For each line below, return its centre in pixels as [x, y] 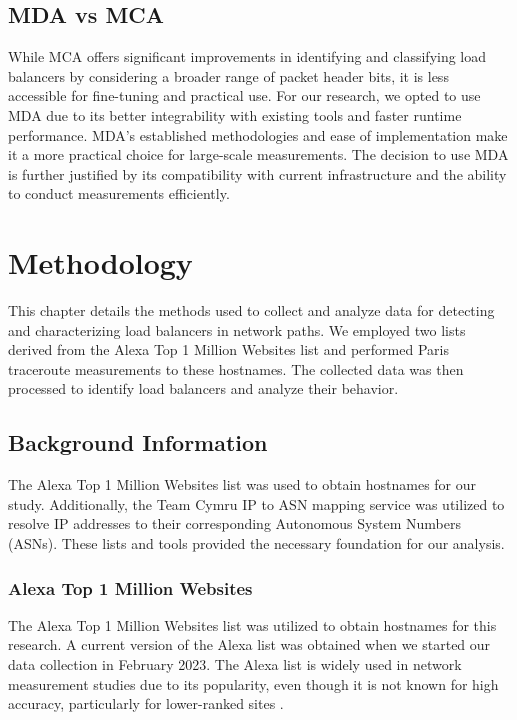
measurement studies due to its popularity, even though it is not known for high [253, 683]
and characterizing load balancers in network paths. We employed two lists [237, 329]
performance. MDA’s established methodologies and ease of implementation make [258, 134]
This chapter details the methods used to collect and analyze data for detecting [251, 310]
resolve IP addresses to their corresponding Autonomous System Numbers [234, 523]
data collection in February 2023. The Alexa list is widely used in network [235, 664]
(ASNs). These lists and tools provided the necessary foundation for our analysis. [256, 543]
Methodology [100, 262]
